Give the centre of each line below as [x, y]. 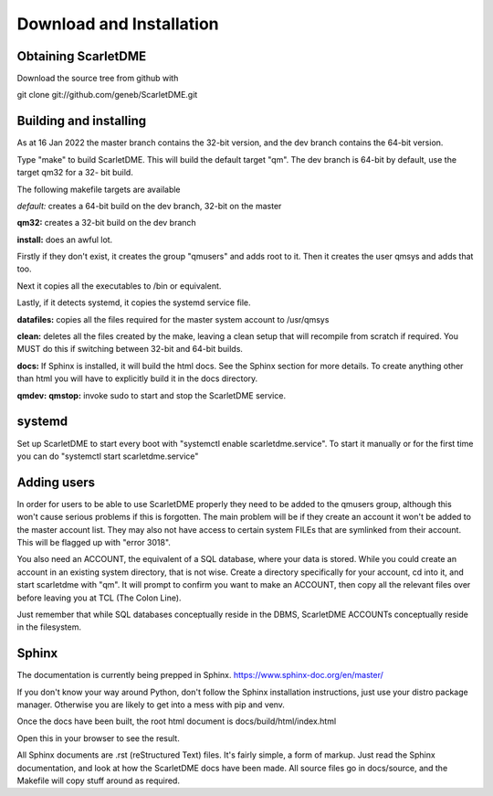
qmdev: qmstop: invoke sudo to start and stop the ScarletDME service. [152, 395]
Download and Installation [118, 24]
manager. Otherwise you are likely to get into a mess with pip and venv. [151, 705]
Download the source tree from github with [98, 79]
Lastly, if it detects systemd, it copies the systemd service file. [134, 302]
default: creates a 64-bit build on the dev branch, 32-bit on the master [149, 206]
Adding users [56, 482]
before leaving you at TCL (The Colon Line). [99, 598]
